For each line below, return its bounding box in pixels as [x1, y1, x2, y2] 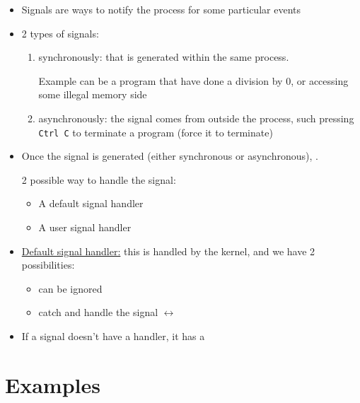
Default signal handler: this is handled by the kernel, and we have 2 [21, 243, 315, 258]
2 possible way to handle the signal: [21, 172, 176, 187]
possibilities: [21, 257, 75, 272]
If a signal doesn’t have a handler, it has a [21, 328, 205, 343]
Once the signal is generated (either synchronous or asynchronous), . [21, 148, 318, 163]
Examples [5, 370, 100, 399]
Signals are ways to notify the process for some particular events [21, 2, 301, 16]
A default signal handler [38, 196, 144, 211]
